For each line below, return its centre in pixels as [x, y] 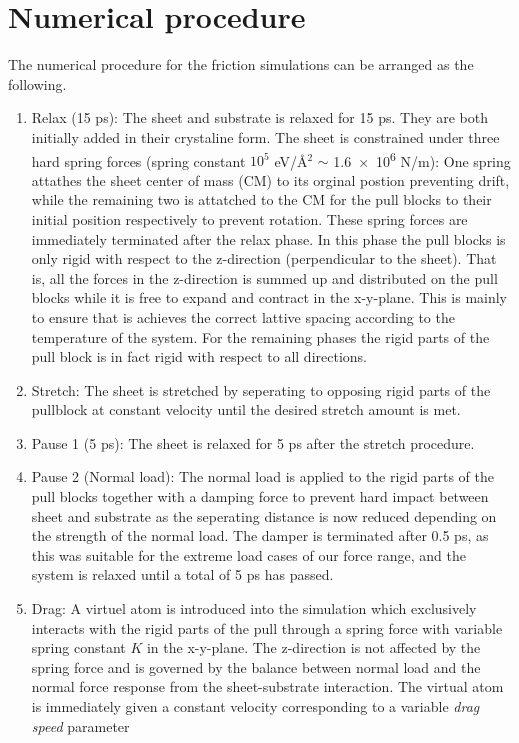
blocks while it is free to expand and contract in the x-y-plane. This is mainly [269, 297]
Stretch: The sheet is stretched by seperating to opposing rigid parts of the [261, 389]
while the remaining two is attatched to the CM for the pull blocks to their [261, 199]
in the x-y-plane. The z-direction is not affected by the [313, 647]
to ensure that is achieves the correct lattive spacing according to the [243, 316]
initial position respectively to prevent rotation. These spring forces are [249, 218]
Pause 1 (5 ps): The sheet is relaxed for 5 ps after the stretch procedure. [253, 442]
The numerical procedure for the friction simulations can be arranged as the [241, 64]
